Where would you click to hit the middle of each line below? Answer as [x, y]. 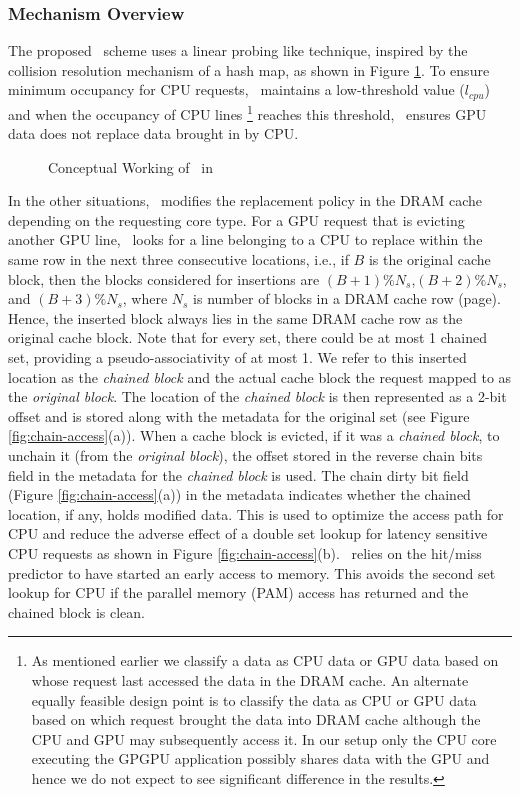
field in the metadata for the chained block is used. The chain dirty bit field [238, 474]
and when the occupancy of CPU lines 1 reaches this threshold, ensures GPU [247, 112]
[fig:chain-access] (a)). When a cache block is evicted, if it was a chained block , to [254, 435]
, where [145, 298]
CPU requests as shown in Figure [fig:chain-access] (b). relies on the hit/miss [245, 552]
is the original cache [429, 259]
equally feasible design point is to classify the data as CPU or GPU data [254, 699]
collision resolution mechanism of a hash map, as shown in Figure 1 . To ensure [249, 69]
